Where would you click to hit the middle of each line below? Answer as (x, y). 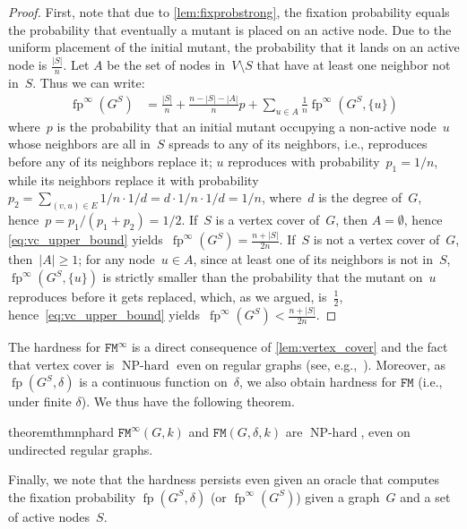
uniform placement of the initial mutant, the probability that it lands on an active (234, 47)
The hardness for (55, 347)
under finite (40, 401)
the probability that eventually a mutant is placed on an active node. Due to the (230, 29)
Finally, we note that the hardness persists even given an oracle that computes (224, 479)
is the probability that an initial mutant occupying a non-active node (246, 126)
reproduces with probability (304, 161)
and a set (425, 496)
